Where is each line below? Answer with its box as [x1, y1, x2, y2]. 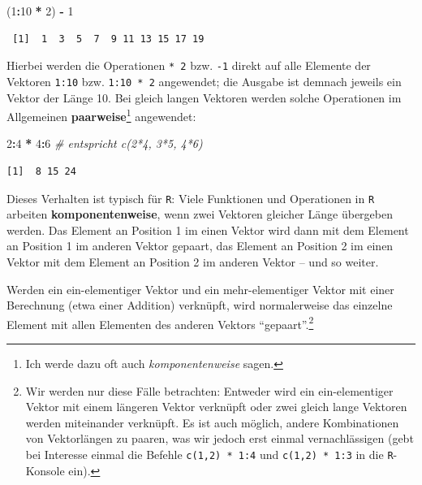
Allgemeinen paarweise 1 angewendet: [6, 106, 196, 124]
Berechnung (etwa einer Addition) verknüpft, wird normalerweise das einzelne [6, 297, 393, 314]
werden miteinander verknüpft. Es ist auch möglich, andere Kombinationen [25, 414, 399, 431]
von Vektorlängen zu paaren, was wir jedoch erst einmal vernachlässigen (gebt [25, 430, 414, 447]
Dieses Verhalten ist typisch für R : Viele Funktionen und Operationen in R [6, 189, 375, 206]
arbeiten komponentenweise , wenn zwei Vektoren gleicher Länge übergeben [6, 206, 393, 223]
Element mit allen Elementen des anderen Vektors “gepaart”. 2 [6, 313, 314, 332]
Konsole [25, 461, 65, 479]
